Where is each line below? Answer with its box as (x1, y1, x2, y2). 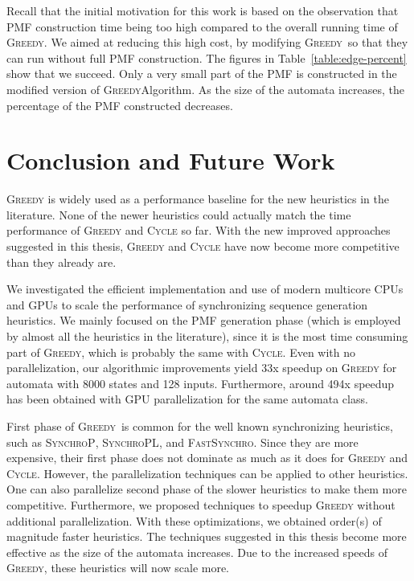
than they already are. (6, 253, 117, 270)
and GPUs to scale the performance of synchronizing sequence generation (6, 296, 368, 313)
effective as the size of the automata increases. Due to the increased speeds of (6, 543, 387, 560)
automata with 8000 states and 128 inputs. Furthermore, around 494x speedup (6, 374, 395, 391)
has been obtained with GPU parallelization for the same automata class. (6, 391, 368, 407)
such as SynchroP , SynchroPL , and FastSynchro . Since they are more (6, 433, 359, 450)
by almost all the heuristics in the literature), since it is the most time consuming (6, 328, 408, 345)
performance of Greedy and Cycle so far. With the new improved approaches (6, 222, 391, 239)
